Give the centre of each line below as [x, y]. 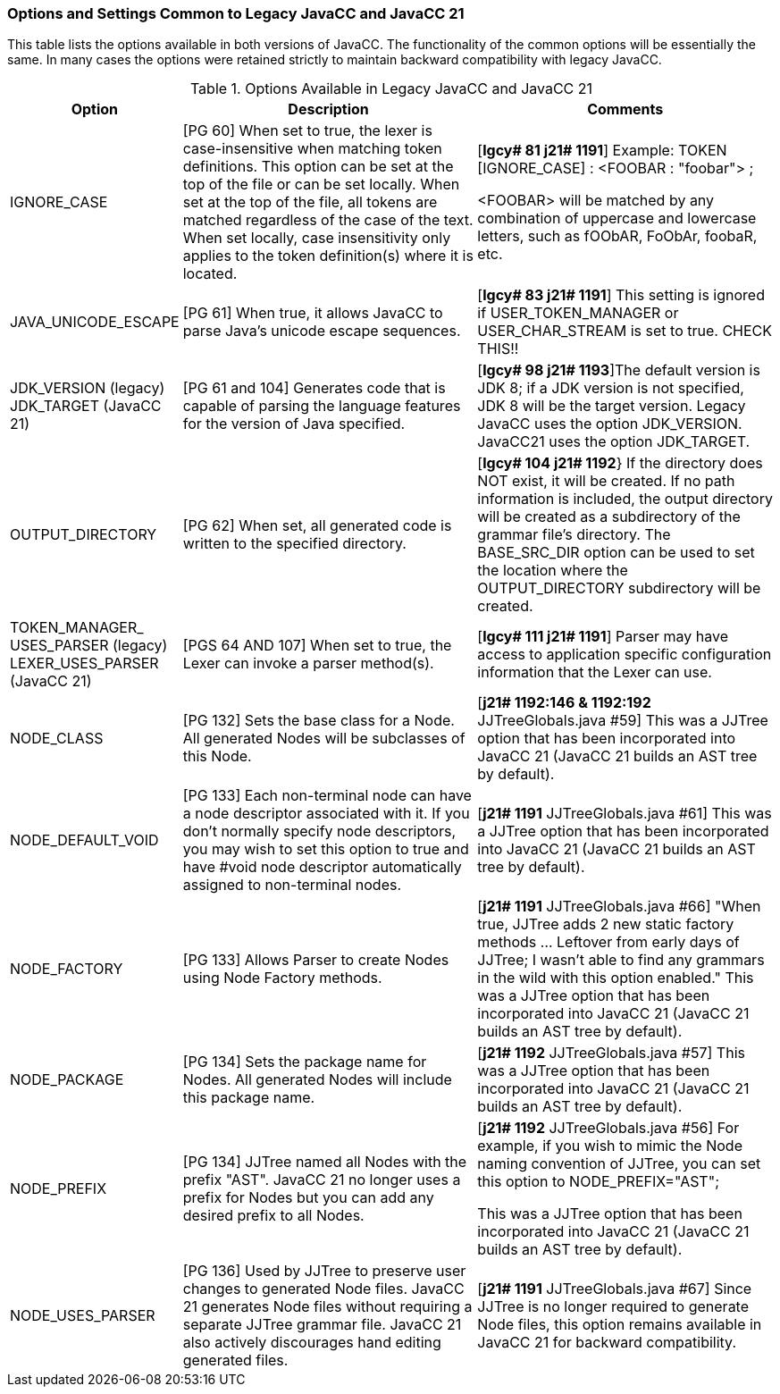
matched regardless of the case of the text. [328, 220]
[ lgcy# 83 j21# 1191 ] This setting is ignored [621, 295]
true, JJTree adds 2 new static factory [606, 924]
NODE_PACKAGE [67, 1080]
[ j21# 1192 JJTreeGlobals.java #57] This [611, 1053]
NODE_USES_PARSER [83, 1316]
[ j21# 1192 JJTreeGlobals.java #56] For [608, 1128]
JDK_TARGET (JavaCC [86, 406]
